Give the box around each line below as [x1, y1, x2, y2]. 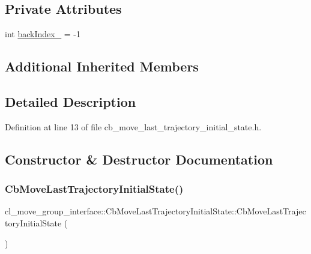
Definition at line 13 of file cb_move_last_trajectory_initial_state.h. [5, 120, 262, 133]
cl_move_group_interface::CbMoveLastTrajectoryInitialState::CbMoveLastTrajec [5, 205, 306, 217]
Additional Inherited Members [5, 57, 199, 76]
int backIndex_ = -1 [5, 28, 81, 40]
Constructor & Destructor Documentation [5, 150, 273, 168]
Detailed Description [5, 92, 136, 110]
